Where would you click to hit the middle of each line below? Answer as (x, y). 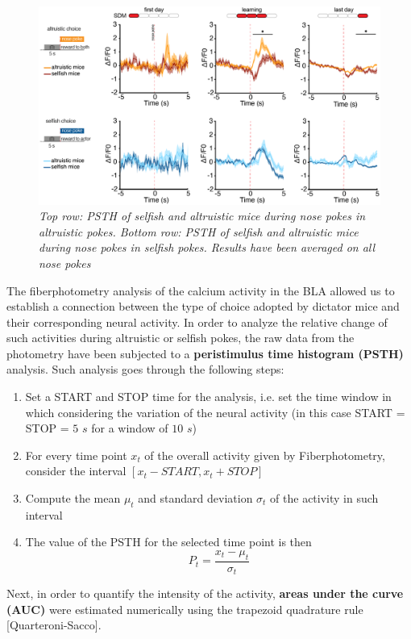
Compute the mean (73, 498)
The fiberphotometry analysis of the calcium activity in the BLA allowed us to (201, 290)
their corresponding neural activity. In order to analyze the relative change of (197, 322)
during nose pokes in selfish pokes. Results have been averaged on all (207, 247)
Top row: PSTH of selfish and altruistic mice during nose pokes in (202, 216)
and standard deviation (195, 498)
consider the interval (76, 471)
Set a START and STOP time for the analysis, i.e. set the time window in (208, 397)
